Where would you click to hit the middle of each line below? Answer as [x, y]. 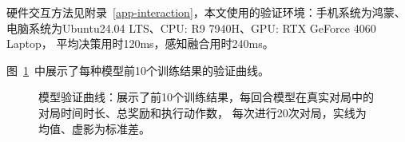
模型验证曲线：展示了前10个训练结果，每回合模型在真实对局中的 [206, 97]
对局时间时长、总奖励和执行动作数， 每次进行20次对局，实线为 [202, 112]
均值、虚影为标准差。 [94, 128]
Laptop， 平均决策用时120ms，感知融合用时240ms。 [140, 43]
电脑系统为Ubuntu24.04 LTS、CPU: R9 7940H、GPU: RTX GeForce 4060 [191, 28]
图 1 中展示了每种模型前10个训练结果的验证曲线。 [138, 70]
